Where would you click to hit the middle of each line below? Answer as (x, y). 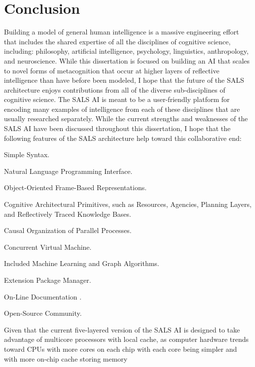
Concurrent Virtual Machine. (48, 247)
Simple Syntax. (27, 154)
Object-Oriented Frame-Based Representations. (75, 187)
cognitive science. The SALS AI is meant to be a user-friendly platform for (117, 99)
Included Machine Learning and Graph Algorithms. (82, 263)
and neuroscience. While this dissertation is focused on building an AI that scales (127, 60)
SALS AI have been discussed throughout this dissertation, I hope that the (117, 128)
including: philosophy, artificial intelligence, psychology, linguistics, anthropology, (126, 51)
